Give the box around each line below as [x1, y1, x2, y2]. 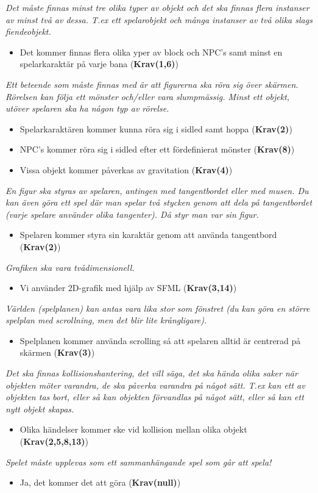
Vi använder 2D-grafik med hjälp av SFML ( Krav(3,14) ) [19, 281, 237, 294]
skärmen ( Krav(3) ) [19, 346, 95, 359]
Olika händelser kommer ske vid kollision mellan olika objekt [19, 423, 247, 436]
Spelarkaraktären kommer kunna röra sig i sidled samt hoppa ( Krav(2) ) [19, 122, 292, 135]
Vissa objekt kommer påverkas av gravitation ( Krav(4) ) [19, 163, 233, 176]
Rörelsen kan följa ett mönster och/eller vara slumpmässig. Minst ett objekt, [5, 90, 290, 103]
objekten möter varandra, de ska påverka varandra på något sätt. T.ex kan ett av [5, 378, 305, 391]
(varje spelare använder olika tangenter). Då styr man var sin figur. [5, 207, 259, 220]
